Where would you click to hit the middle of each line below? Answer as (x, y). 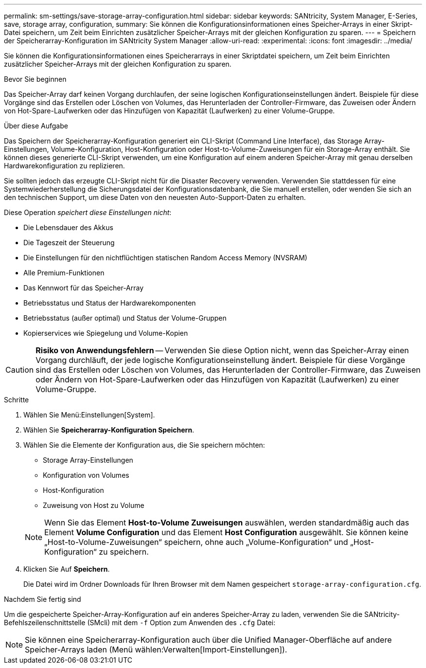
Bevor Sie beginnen (35, 79)
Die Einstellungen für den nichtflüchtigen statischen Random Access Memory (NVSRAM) (165, 258)
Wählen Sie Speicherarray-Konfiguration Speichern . (109, 430)
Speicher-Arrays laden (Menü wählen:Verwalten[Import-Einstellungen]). (156, 650)
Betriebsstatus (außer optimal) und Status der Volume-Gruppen (125, 318)
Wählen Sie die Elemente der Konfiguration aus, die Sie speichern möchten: (144, 445)
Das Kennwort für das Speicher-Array (84, 288)
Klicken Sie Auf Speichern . (67, 569)
